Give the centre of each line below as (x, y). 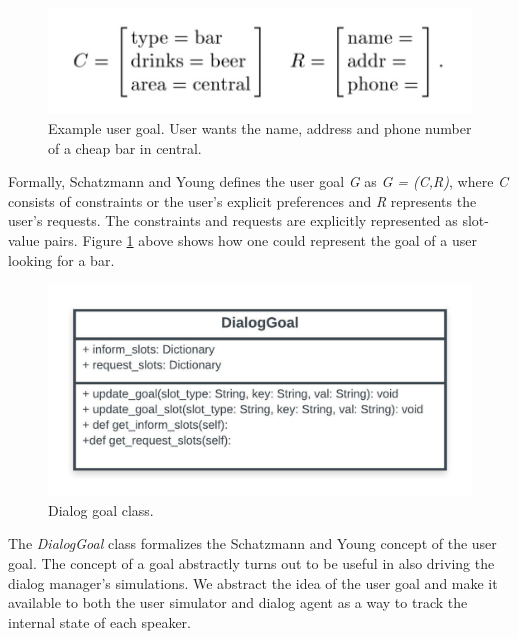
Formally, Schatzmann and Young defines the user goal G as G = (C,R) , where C (258, 181)
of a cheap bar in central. (125, 147)
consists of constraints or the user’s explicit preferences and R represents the (242, 200)
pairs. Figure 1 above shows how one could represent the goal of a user (260, 240)
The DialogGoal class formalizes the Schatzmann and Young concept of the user (252, 543)
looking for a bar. (61, 259)
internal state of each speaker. (99, 621)
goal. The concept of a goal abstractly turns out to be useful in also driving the (251, 563)
